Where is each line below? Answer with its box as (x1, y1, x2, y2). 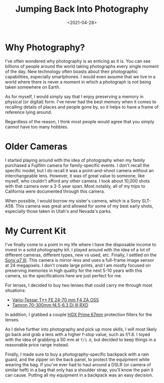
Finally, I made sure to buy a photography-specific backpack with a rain (5, 351, 149, 357)
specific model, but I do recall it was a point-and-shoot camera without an (5, 167, 154, 173)
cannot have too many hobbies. (5, 124, 69, 130)
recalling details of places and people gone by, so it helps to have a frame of (5, 104, 159, 110)
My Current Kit (5, 225, 66, 236)
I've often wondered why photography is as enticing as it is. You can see (5, 58, 151, 64)
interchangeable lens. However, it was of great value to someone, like (5, 173, 145, 179)
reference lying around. (5, 109, 52, 115)
